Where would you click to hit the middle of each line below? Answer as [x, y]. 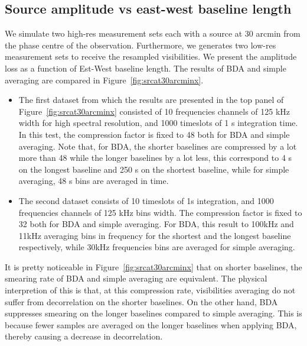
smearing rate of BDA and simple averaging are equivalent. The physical [136, 278]
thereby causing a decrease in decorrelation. [84, 336]
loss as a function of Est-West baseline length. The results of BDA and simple [146, 68]
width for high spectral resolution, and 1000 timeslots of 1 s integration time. [158, 123]
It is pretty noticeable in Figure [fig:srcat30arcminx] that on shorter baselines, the [153, 266]
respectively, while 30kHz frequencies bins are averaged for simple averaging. [157, 247]
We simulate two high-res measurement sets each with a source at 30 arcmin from [153, 33]
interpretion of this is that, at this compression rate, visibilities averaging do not [150, 290]
